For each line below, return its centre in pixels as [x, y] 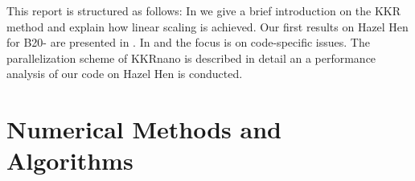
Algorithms [70, 160]
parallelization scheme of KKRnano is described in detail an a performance [191, 58]
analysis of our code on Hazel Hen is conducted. [125, 74]
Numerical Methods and [144, 129]
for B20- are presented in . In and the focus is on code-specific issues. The [188, 42]
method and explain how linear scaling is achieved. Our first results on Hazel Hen [207, 26]
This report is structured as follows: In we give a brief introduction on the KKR [204, 10]
